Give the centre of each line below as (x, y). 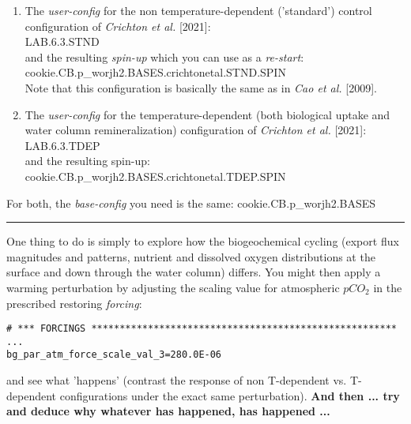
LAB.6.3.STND (62, 41)
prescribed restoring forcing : (74, 303)
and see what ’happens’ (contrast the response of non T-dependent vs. (177, 380)
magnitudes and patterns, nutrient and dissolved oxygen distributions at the (191, 256)
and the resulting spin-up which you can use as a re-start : (164, 56)
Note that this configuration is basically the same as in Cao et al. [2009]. (201, 87)
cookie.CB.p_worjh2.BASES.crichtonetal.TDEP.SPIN (155, 176)
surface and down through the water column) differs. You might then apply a (194, 272)
